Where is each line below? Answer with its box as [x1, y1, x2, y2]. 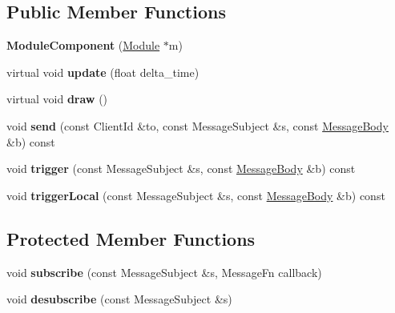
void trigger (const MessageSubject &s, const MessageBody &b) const [6, 160, 356, 177]
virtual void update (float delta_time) [6, 63, 200, 80]
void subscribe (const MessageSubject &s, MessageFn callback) [6, 263, 322, 280]
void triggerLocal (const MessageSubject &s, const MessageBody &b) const [6, 187, 385, 203]
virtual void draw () [6, 90, 108, 107]
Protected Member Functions [6, 226, 256, 251]
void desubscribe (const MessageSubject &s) [6, 291, 232, 307]
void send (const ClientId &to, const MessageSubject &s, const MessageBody [6, 117, 389, 134]
